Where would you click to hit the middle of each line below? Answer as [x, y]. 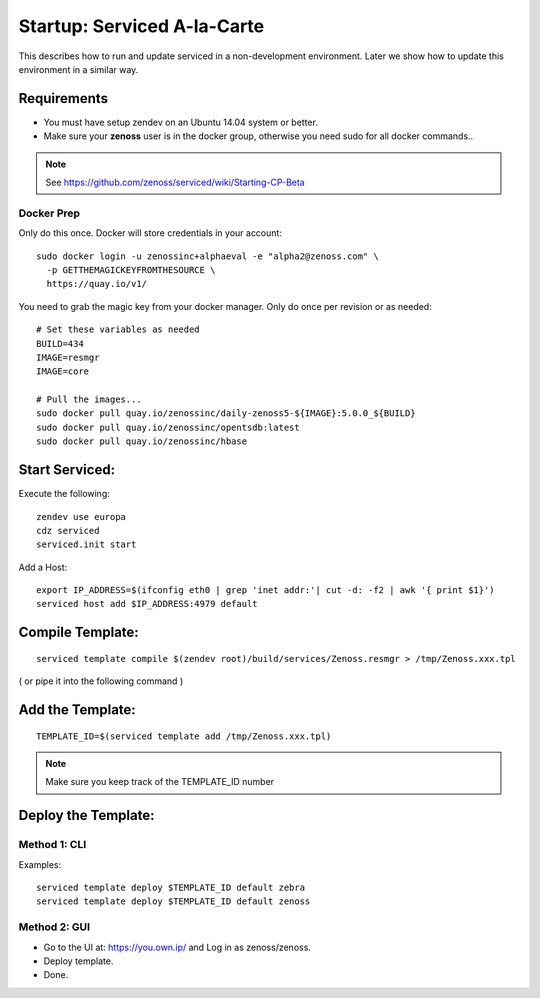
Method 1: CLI [52, 845]
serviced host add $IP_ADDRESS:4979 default [147, 604]
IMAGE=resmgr [68, 357]
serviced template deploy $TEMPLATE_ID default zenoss [173, 901]
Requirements [63, 98]
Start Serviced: [66, 470]
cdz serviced [68, 530]
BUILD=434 [60, 343]
